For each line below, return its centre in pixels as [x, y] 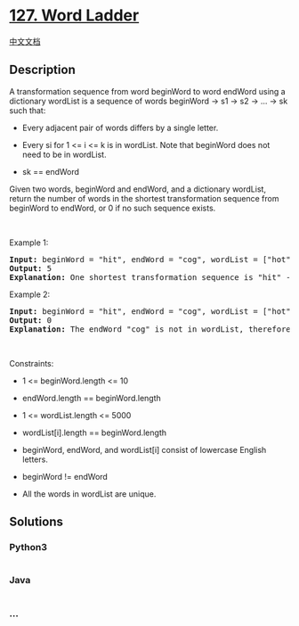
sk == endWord [51, 171]
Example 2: [30, 294]
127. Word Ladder [74, 16]
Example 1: [29, 243]
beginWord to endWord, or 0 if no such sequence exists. [113, 208]
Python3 [28, 548]
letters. [35, 459]
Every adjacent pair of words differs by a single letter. [120, 128]
